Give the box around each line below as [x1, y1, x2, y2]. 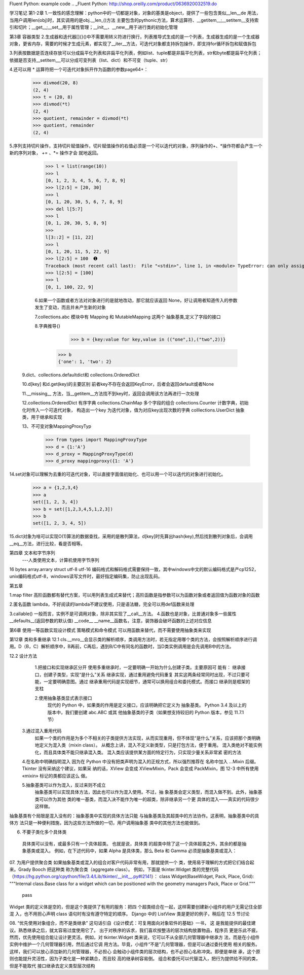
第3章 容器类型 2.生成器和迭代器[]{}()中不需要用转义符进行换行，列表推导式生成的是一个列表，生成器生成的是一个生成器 [9, 33, 260, 40]
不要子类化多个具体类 [22, 829, 67, 835]
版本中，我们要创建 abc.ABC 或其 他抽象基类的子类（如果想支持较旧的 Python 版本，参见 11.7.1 [47, 709, 244, 715]
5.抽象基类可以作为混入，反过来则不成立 [22, 782, 106, 788]
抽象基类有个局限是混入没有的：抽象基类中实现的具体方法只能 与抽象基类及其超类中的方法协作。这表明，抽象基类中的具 [9, 813, 259, 819]
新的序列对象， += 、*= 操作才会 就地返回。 [9, 150, 101, 156]
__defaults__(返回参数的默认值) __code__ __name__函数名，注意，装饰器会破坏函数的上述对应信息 [9, 618, 212, 624]
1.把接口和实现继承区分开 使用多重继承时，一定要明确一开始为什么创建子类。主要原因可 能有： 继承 [34, 664, 242, 670]
